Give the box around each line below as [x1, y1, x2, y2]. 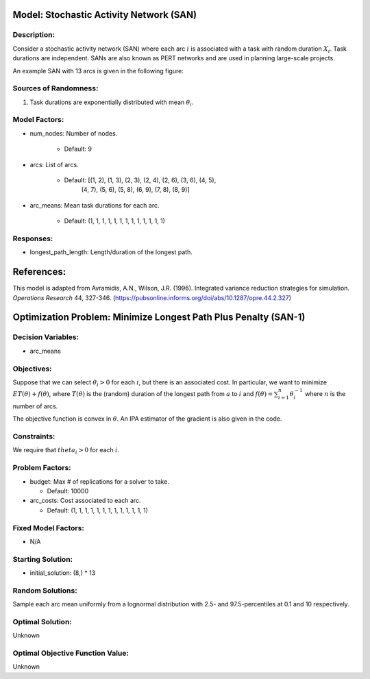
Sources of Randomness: [12, 84, 99, 93]
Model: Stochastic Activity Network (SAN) [12, 9, 197, 21]
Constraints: [12, 432, 56, 441]
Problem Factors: [12, 463, 71, 473]
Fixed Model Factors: [12, 523, 85, 532]
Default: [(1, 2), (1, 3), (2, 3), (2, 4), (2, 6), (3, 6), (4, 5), [64, 176, 217, 184]
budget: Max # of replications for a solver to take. [29, 477, 169, 486]
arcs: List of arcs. [29, 160, 79, 169]
